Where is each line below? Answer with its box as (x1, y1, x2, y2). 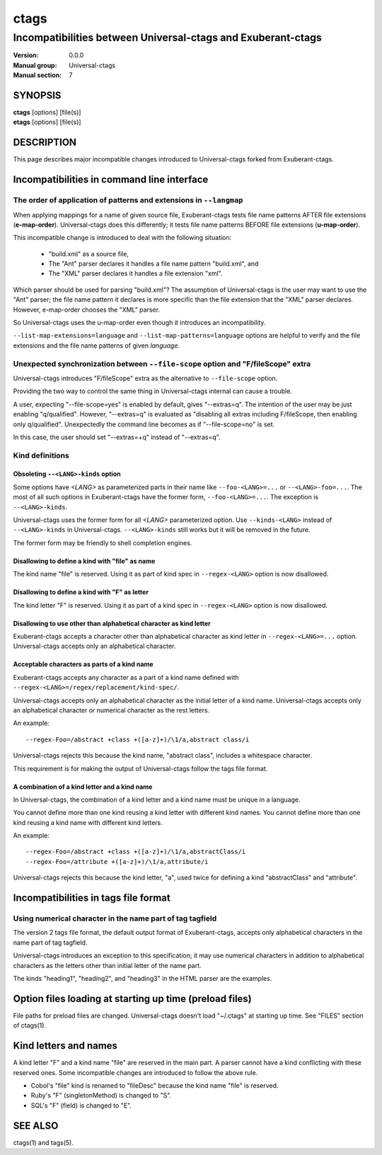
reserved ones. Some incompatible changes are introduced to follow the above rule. (13, 1068, 258, 1076)
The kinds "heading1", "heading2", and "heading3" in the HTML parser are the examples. (13, 974, 272, 982)
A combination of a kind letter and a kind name (13, 783, 153, 791)
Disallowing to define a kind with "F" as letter (13, 588, 149, 596)
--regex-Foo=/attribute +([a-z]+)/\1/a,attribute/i (25, 858, 209, 865)
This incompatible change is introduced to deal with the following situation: (13, 234, 232, 242)
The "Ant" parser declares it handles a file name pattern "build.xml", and (48, 259, 259, 268)
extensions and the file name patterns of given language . (13, 341, 180, 350)
